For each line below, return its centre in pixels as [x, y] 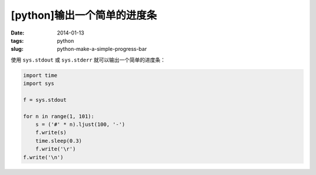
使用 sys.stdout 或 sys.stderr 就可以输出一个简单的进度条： [88, 60]
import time [40, 75]
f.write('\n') [43, 157]
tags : [17, 40]
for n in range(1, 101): [59, 116]
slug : [17, 49]
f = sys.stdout [45, 100]
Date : [18, 33]
